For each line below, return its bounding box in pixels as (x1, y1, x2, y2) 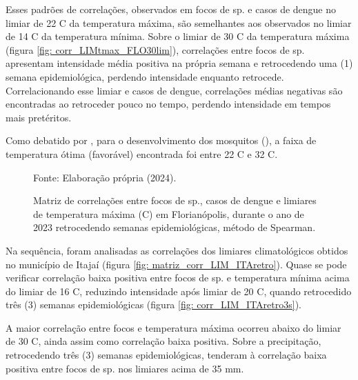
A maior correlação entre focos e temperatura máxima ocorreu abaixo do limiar (6, 320, 341, 334)
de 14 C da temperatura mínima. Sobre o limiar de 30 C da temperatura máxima (6, 29, 350, 43)
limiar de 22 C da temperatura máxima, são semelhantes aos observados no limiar (6, 15, 352, 30)
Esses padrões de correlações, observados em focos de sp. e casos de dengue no (6, 2, 337, 16)
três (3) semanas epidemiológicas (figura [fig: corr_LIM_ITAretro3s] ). (6, 297, 301, 312)
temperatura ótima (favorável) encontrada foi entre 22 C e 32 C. (6, 146, 278, 161)
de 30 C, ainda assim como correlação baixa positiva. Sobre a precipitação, (6, 334, 321, 348)
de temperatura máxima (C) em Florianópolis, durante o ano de (33, 206, 304, 221)
